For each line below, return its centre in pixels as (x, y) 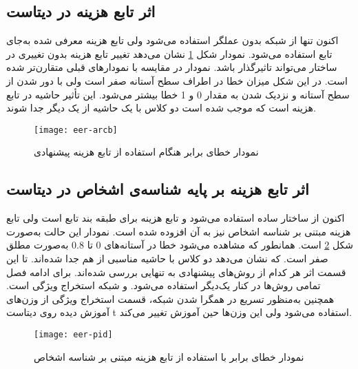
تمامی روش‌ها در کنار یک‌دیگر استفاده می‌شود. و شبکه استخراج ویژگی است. (164, 285)
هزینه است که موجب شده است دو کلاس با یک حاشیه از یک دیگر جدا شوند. (161, 108)
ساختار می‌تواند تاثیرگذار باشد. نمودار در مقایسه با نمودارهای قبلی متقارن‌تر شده (172, 67)
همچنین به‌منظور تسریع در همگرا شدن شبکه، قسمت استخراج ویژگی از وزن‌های (170, 298)
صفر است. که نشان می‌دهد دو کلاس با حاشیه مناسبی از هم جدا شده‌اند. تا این (167, 258)
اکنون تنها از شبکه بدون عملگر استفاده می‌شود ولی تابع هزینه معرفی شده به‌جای (172, 40)
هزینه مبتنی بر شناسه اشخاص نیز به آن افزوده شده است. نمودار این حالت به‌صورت (179, 231)
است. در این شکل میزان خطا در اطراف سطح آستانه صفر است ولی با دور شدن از (177, 80)
